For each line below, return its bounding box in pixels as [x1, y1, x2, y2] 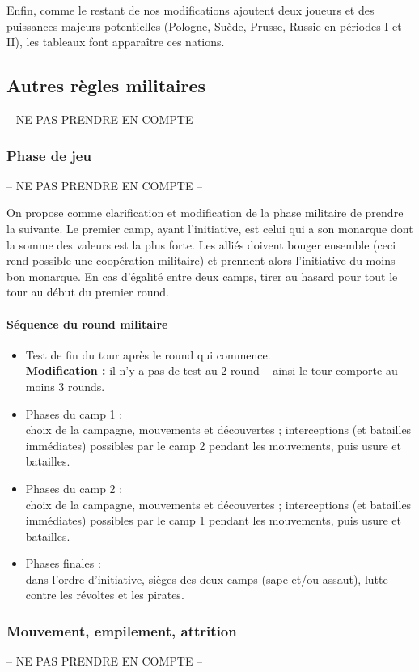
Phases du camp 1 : [25, 405, 123, 422]
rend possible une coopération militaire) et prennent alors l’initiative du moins [6, 252, 396, 269]
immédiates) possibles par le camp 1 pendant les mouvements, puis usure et [25, 512, 401, 529]
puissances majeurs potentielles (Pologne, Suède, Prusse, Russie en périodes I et [6, 17, 402, 34]
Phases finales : [25, 555, 101, 572]
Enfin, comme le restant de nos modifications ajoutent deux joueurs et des [6, 2, 375, 18]
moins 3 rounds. [25, 377, 105, 394]
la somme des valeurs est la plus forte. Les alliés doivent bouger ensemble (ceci [6, 236, 396, 253]
